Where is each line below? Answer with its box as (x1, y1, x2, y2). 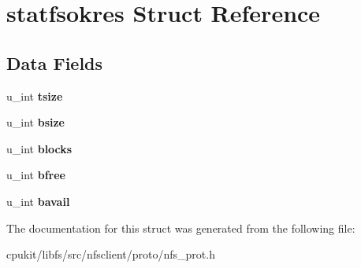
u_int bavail (6, 193, 70, 209)
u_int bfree (6, 167, 65, 183)
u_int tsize (6, 87, 63, 104)
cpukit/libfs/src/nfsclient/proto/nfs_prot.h (6, 246, 215, 262)
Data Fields (6, 50, 103, 75)
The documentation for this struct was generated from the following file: (6, 219, 355, 236)
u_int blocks (6, 140, 73, 156)
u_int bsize (6, 114, 65, 130)
